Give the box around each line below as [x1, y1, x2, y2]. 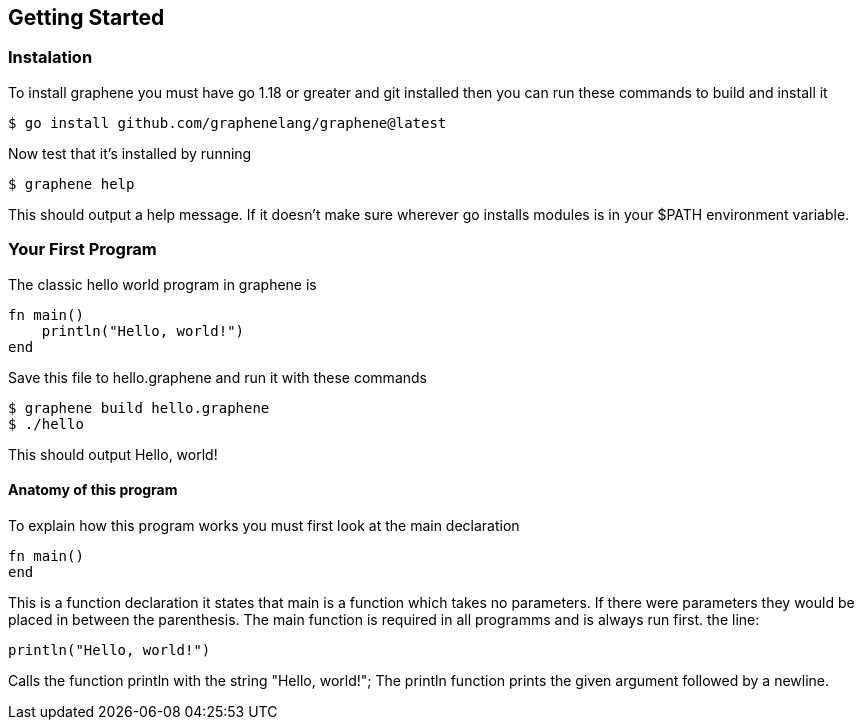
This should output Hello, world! [8, 445, 218, 463]
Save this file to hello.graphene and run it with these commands [8, 368, 427, 386]
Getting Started [8, 5, 165, 30]
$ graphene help [8, 175, 135, 192]
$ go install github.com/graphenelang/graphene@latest [8, 114, 447, 131]
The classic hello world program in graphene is [8, 275, 317, 293]
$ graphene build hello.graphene [8, 399, 270, 416]
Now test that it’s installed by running [8, 144, 252, 162]
